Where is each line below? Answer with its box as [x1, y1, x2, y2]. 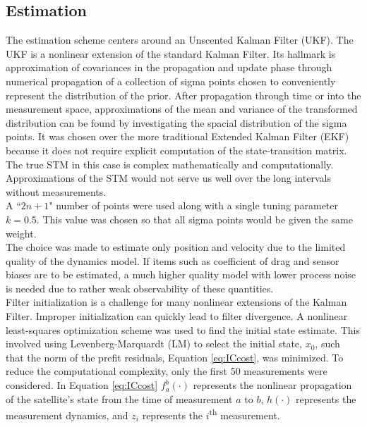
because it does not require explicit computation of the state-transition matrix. [6, 142, 347, 157]
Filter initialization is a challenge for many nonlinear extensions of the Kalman [6, 295, 347, 309]
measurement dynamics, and [6, 407, 128, 422]
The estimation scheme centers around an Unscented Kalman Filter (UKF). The [6, 32, 354, 47]
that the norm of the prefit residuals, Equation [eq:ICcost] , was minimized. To [6, 349, 344, 364]
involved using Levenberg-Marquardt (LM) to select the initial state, [6, 336, 302, 351]
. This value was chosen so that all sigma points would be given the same [36, 211, 353, 226]
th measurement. [209, 406, 280, 422]
